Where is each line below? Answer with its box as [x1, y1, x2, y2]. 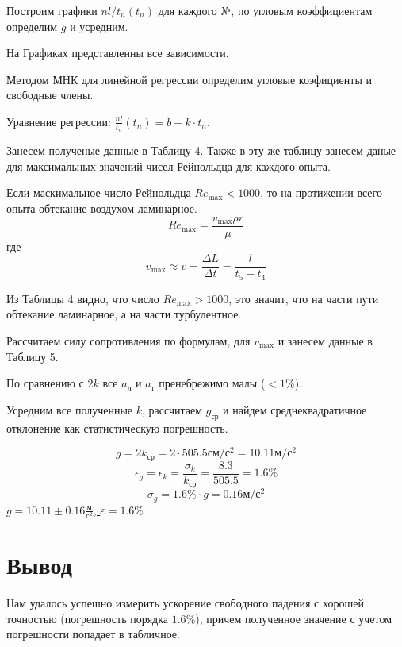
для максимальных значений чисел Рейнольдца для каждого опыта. [6, 157, 331, 174]
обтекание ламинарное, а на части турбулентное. [6, 306, 242, 322]
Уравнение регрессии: [6, 113, 111, 129]
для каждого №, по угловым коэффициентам [158, 2, 373, 18]
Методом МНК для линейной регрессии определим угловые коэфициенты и [6, 71, 372, 87]
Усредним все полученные [6, 401, 133, 418]
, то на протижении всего [260, 184, 382, 201]
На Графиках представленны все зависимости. [6, 44, 229, 61]
